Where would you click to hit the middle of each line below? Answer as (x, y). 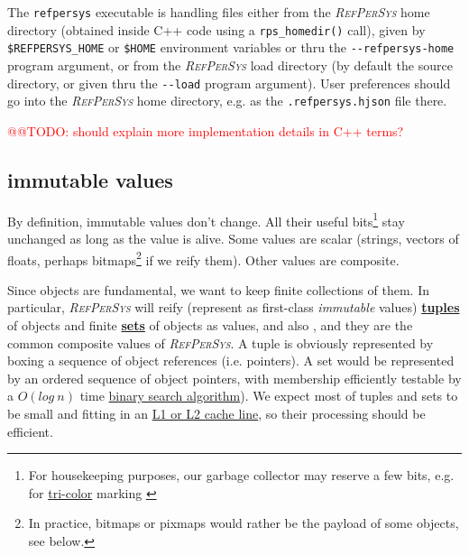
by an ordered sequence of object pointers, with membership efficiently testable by (234, 378)
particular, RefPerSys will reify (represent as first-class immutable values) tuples (234, 307)
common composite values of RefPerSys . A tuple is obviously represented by (221, 342)
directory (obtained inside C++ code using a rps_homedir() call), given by (216, 29)
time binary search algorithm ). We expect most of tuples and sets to (269, 396)
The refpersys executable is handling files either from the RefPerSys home (219, 12)
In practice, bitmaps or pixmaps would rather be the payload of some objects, (244, 523)
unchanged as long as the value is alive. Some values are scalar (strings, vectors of (233, 238)
